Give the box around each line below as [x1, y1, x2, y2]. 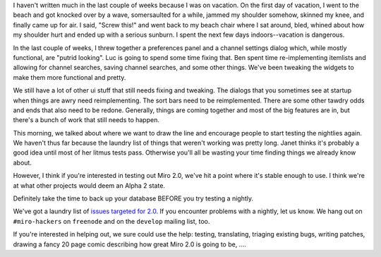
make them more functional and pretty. [13, 73, 126, 81]
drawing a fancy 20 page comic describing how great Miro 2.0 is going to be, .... [13, 240, 247, 249]
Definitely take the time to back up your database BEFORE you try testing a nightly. [13, 194, 254, 203]
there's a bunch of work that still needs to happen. [13, 116, 160, 124]
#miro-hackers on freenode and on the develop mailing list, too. [13, 217, 210, 225]
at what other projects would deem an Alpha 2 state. [13, 181, 166, 190]
